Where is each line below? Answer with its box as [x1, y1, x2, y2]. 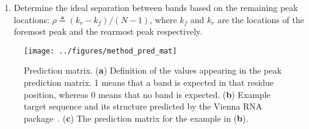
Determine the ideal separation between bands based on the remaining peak [13, 1, 298, 13]
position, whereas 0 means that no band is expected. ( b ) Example [24, 88, 271, 100]
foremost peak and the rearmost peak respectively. [13, 25, 203, 38]
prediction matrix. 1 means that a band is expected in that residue [24, 76, 274, 89]
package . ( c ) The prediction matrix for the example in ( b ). [24, 111, 249, 124]
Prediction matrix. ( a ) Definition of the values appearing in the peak [24, 64, 282, 77]
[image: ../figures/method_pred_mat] [24, 46, 177, 55]
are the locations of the [217, 13, 304, 26]
